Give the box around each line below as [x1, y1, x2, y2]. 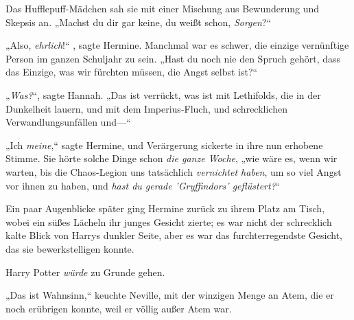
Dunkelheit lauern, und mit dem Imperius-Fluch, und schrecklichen [5, 101, 287, 115]
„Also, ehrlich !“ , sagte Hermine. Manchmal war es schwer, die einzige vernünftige [5, 38, 349, 52]
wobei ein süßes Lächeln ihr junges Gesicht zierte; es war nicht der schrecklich [5, 214, 332, 229]
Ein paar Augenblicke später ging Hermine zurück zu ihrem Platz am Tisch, [5, 201, 325, 216]
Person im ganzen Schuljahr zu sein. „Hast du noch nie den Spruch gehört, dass [5, 51, 341, 65]
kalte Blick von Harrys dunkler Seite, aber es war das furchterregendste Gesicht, [5, 228, 342, 242]
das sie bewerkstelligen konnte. [5, 241, 134, 255]
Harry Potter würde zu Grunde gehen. [5, 264, 165, 279]
